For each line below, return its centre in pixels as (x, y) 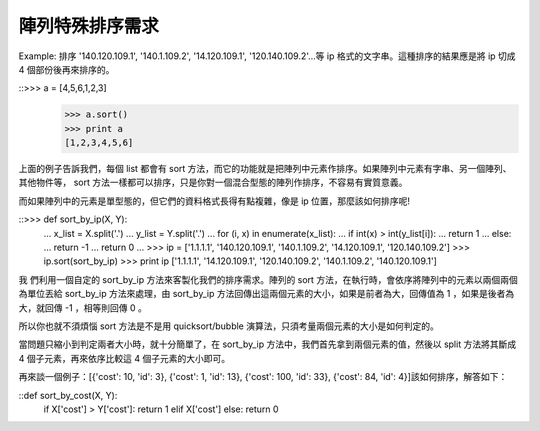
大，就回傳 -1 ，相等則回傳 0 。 (82, 307)
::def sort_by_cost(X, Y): (68, 395)
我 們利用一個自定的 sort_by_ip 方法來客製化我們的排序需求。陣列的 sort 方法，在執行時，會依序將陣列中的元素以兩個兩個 (268, 279)
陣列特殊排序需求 (89, 26)
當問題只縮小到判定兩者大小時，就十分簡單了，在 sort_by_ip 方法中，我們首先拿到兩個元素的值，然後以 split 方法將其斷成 (267, 344)
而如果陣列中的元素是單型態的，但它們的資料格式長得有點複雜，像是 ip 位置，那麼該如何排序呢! (214, 201)
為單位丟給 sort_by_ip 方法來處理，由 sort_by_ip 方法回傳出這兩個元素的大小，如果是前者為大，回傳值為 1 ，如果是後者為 (266, 294)
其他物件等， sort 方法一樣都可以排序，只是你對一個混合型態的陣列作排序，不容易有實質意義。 (213, 182)
